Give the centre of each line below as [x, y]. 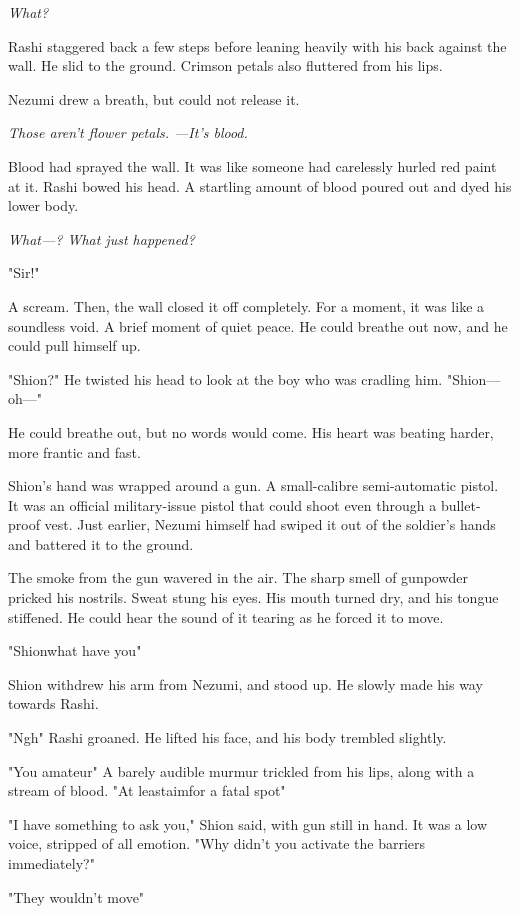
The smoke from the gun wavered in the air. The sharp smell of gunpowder [238, 577]
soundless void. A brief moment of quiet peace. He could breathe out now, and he [258, 325]
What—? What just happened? [101, 238]
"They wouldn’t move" [76, 896]
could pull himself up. [74, 345]
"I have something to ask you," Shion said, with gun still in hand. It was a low [248, 823]
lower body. [43, 205]
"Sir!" [24, 272]
